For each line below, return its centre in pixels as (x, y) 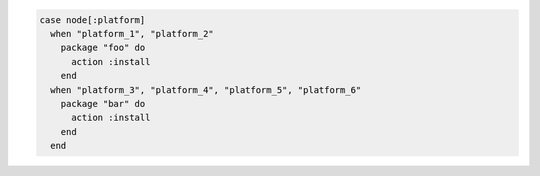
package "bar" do (103, 103)
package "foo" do (103, 48)
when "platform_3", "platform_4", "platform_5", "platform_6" (206, 89)
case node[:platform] (92, 19)
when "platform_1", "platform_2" (132, 33)
